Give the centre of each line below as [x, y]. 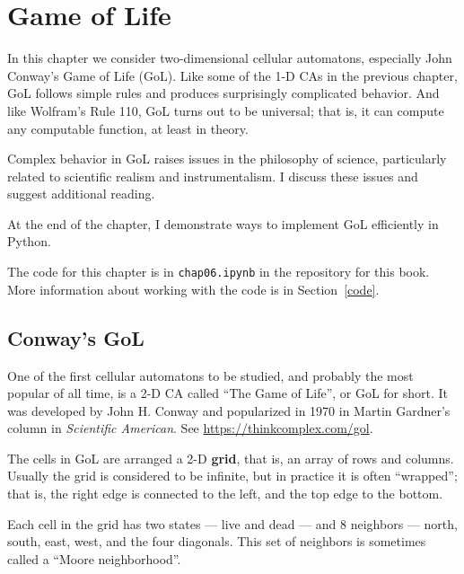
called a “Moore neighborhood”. [94, 558]
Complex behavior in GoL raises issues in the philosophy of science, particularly [227, 159]
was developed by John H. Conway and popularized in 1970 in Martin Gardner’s [229, 410]
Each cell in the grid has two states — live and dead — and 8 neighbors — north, [232, 523]
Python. [29, 241]
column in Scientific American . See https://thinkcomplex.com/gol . [190, 428]
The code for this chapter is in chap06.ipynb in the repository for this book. [219, 272]
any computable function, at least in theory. [128, 128]
